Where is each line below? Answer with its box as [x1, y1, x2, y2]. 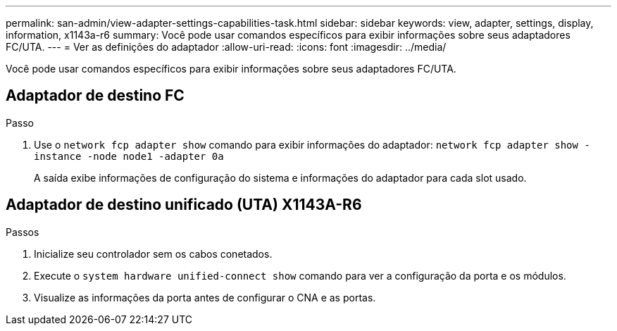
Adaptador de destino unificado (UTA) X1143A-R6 [6, 196, 362, 214]
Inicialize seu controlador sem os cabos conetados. [34, 247, 273, 260]
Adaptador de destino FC [6, 87, 185, 105]
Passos [6, 225, 39, 238]
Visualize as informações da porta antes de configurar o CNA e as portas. [34, 291, 376, 304]
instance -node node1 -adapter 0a [34, 150, 224, 162]
